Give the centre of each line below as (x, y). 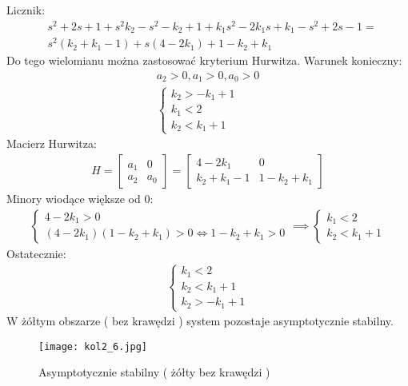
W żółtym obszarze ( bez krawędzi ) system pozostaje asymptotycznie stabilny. (200, 321)
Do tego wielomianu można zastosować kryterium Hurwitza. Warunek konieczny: (204, 60)
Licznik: (26, 10)
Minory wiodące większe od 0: (80, 198)
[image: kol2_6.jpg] (93, 346)
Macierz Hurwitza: (52, 143)
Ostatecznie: (36, 253)
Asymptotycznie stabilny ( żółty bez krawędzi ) (154, 372)
